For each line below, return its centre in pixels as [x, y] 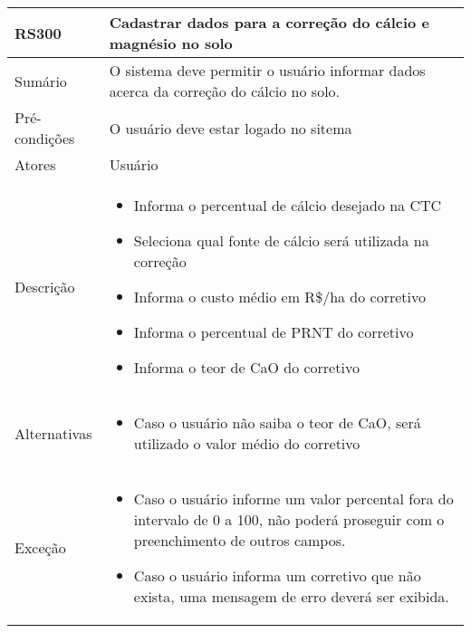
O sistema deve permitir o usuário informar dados [267, 70]
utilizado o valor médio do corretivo [247, 443]
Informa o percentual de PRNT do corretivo [274, 332]
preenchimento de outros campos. [240, 540]
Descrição [45, 286]
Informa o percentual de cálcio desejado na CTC [288, 205]
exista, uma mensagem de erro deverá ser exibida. [291, 596]
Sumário [41, 81]
